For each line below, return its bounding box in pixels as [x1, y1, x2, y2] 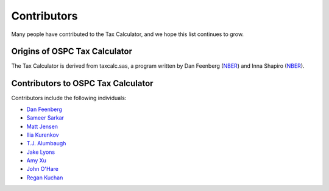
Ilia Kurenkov [26, 131, 59, 139]
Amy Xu [26, 157, 47, 164]
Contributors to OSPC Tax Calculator [11, 78, 154, 88]
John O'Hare [26, 165, 59, 173]
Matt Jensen [26, 123, 58, 130]
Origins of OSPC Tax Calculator [11, 46, 133, 57]
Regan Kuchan [26, 174, 63, 181]
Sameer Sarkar [26, 114, 64, 121]
